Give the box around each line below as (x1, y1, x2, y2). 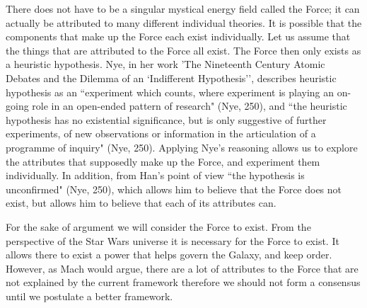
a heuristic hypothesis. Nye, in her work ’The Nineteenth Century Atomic (6, 57, 325, 72)
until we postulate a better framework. (6, 288, 173, 303)
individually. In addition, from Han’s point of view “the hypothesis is (6, 168, 305, 183)
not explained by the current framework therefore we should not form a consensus (6, 275, 361, 290)
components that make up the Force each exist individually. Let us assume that (6, 29, 351, 44)
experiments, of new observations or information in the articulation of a (6, 126, 316, 141)
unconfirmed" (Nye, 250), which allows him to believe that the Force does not (6, 181, 342, 196)
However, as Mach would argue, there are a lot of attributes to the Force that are (6, 261, 359, 275)
